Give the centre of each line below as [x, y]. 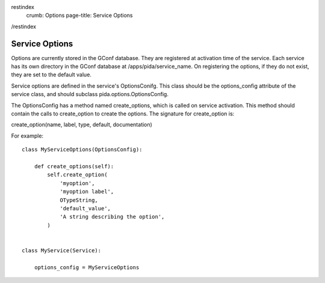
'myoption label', [87, 192]
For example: [27, 136]
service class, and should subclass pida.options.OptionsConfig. [90, 94]
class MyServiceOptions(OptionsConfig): [82, 150]
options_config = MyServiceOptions [87, 267]
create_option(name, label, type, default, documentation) [82, 125]
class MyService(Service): [62, 250]
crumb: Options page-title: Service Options [79, 16]
